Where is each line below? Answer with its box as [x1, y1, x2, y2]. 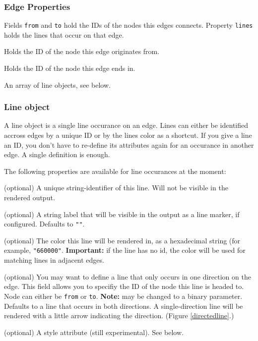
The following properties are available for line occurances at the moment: [4, 166, 226, 176]
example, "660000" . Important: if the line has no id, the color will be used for [4, 245, 246, 255]
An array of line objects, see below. [4, 79, 111, 90]
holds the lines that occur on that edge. [4, 29, 124, 40]
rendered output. [4, 192, 55, 203]
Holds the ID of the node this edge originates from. [4, 46, 160, 57]
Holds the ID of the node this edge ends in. [4, 63, 135, 73]
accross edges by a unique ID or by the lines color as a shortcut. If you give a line [4, 130, 252, 140]
